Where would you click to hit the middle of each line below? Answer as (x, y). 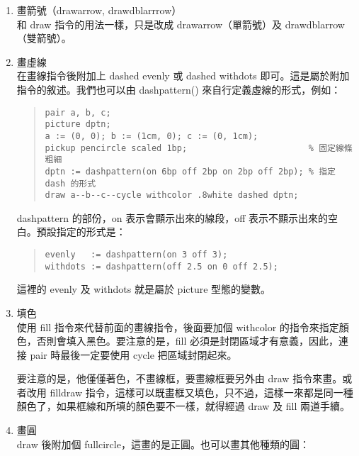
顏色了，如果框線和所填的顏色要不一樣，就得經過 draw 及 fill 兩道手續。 (183, 406)
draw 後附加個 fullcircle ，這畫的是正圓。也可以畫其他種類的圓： (163, 444)
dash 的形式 (70, 183)
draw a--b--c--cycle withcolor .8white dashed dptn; (172, 195)
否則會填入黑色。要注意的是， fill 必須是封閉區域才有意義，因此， (188, 341)
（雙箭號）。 (44, 38)
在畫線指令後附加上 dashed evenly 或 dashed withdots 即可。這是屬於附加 (183, 76)
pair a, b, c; (78, 112)
